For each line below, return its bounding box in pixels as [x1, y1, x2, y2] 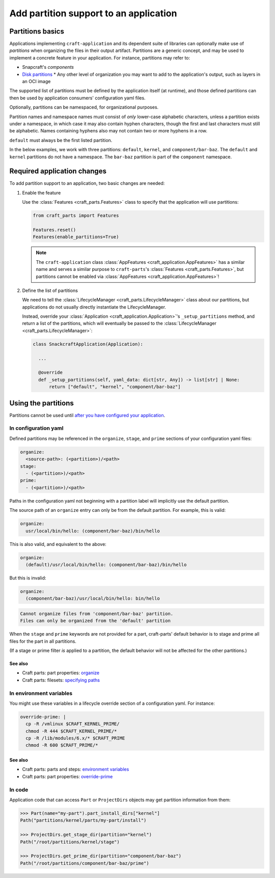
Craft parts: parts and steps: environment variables [22, 766, 129, 773]
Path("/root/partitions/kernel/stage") [20, 839, 120, 845]
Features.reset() [33, 227, 76, 233]
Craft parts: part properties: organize [22, 670, 99, 676]
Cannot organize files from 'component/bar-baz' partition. [20, 611, 174, 616]
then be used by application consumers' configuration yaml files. [9, 95, 146, 101]
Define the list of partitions [22, 287, 78, 293]
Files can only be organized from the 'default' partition [20, 618, 171, 624]
